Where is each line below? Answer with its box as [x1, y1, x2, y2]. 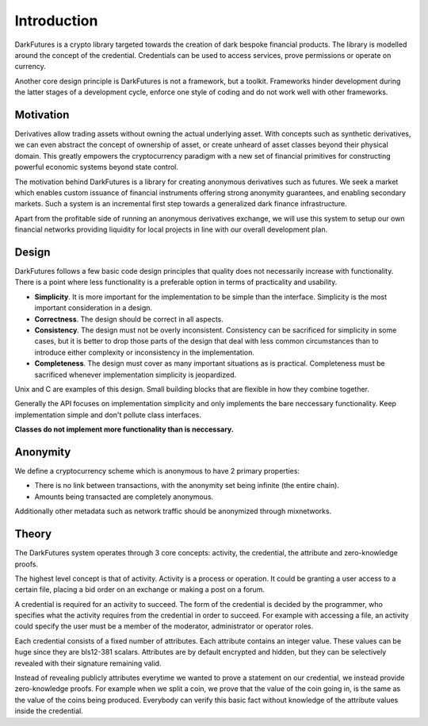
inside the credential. [14, 706, 83, 716]
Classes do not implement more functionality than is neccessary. [14, 424, 234, 434]
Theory [14, 528, 52, 541]
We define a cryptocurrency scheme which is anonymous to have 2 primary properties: [14, 467, 300, 476]
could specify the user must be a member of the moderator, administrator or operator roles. [14, 621, 314, 631]
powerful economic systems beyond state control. [14, 163, 178, 172]
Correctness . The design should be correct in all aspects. [34, 314, 224, 324]
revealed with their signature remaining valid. [14, 659, 162, 668]
